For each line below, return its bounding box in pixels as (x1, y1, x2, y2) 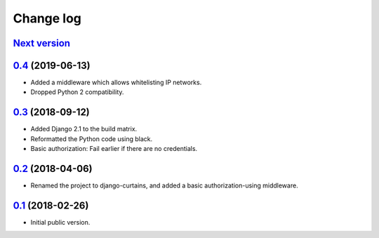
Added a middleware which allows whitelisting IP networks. (30, 78, 202, 87)
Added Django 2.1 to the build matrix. (30, 125, 138, 133)
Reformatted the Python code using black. (30, 134, 153, 143)
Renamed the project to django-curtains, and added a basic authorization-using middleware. (30, 181, 298, 190)
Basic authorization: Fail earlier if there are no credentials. (30, 145, 198, 153)
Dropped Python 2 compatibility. (30, 88, 124, 96)
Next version (13, 37, 70, 49)
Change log (13, 11, 82, 26)
